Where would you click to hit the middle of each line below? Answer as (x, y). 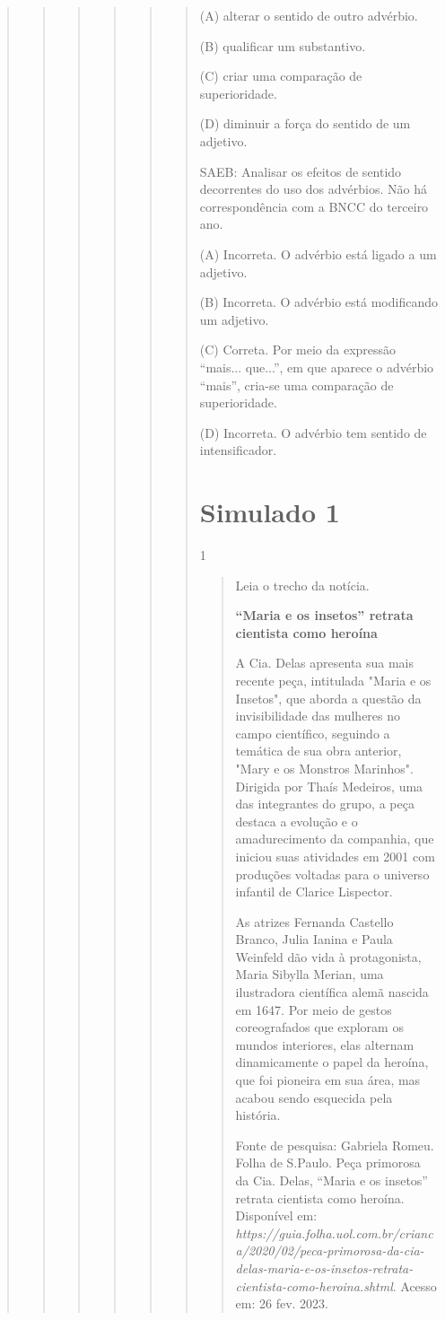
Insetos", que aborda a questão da (328, 698)
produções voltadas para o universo (332, 874)
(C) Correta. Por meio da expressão (298, 350)
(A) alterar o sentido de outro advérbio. (309, 15)
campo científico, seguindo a (313, 733)
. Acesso (414, 1285)
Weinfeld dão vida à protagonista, (328, 956)
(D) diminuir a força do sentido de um (305, 123)
